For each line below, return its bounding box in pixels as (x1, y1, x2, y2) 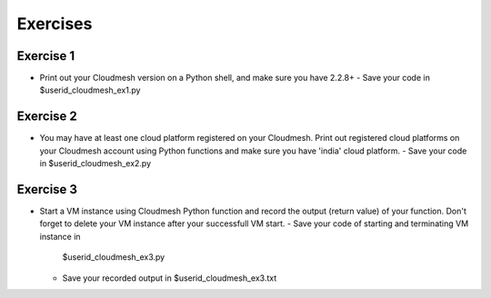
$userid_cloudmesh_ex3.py (62, 252, 165, 263)
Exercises (16, 14, 93, 34)
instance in (39, 231, 81, 242)
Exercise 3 (16, 182, 77, 197)
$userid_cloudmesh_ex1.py (39, 84, 141, 95)
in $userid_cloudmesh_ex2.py (39, 158, 152, 169)
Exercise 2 (16, 109, 77, 124)
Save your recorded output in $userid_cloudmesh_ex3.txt (62, 273, 277, 283)
